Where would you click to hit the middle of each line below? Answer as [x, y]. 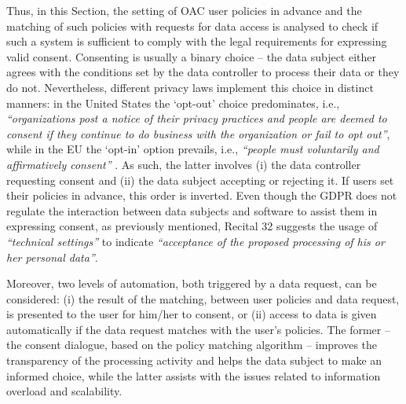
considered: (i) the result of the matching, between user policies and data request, [203, 298]
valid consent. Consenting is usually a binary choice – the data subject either [192, 56]
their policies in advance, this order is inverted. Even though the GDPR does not [202, 195]
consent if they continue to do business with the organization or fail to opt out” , [198, 133]
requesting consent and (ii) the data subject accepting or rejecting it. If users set [200, 180]
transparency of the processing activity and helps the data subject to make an [194, 360]
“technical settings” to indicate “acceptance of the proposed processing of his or [196, 241]
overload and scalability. [64, 391]
